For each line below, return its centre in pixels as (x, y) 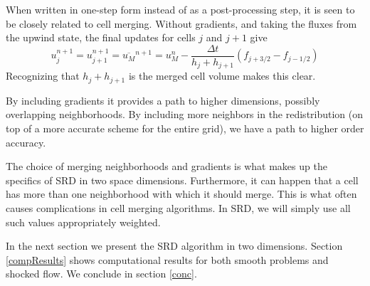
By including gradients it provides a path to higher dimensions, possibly (163, 100)
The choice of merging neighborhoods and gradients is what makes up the (166, 166)
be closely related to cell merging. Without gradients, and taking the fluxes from (181, 23)
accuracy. (26, 142)
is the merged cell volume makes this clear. (222, 76)
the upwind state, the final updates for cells (101, 37)
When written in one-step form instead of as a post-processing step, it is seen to (180, 9)
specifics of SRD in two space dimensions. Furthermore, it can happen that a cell (182, 180)
